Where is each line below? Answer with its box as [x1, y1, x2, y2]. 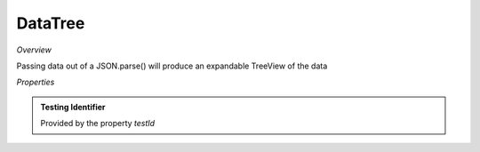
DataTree [16, 13, 85, 33]
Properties [16, 76, 55, 88]
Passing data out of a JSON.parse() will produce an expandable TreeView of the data [16, 60, 328, 71]
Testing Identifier [40, 101, 106, 112]
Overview [16, 44, 52, 55]
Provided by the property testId [40, 118, 156, 129]
